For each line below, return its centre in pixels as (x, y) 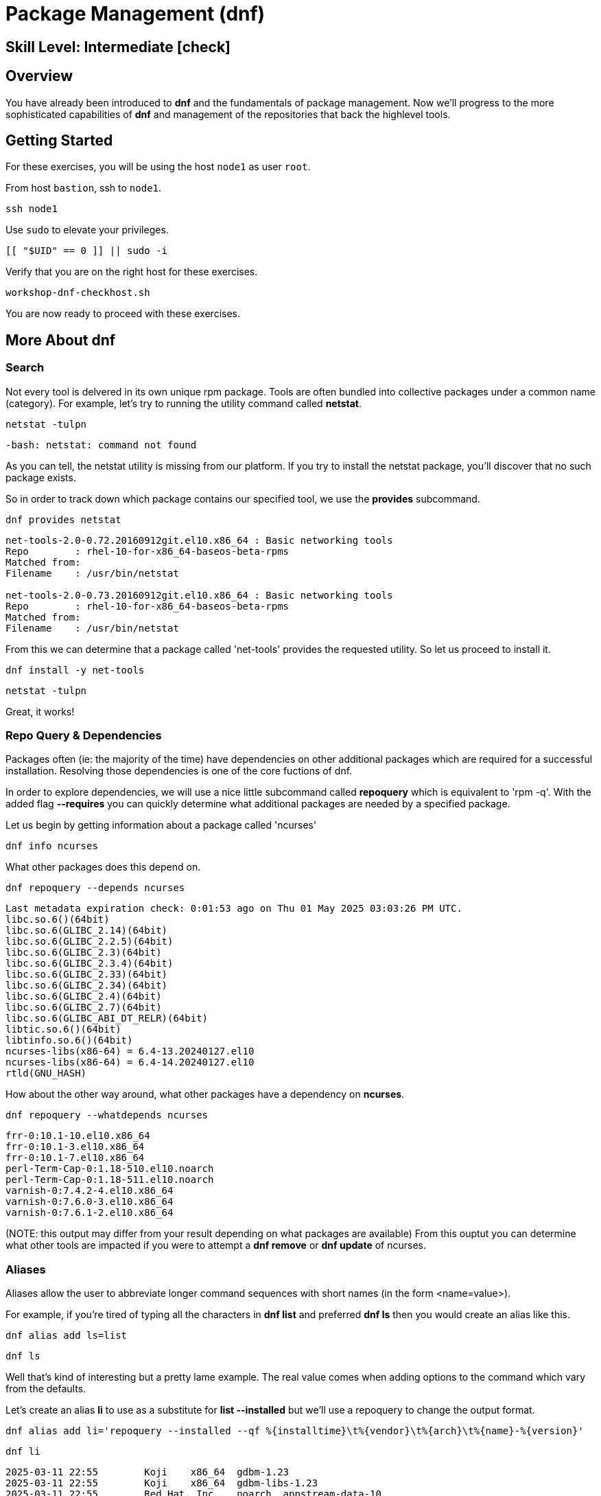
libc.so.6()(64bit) (58, 920)
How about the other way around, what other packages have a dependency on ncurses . (205, 1094)
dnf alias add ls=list (67, 1336)
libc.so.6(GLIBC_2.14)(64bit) (87, 931)
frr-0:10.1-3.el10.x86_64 (75, 1147)
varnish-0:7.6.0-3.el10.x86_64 (90, 1202)
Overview (39, 76)
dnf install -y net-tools (75, 670)
